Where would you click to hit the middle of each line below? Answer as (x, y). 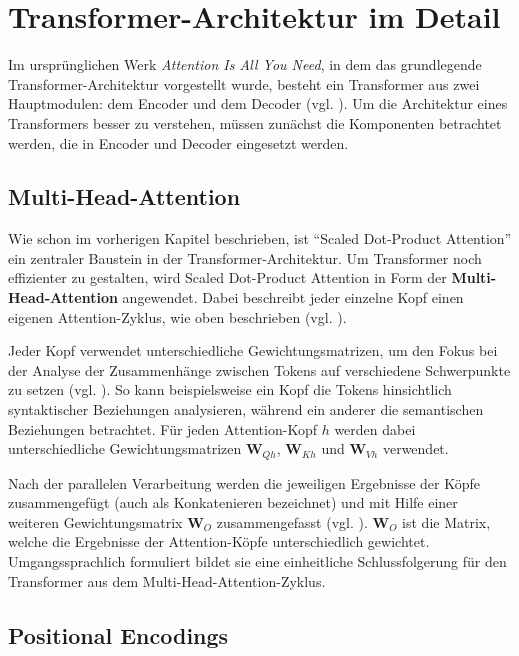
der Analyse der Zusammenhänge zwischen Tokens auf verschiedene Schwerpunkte (259, 369)
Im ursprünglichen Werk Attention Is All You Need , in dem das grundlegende (245, 64)
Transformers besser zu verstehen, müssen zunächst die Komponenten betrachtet (255, 122)
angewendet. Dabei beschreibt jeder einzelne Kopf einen (293, 297)
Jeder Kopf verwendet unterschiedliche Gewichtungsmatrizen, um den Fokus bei (253, 350)
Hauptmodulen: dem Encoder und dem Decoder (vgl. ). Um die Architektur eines (258, 103)
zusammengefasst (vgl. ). (292, 521)
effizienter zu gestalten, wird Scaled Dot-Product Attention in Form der (227, 277)
